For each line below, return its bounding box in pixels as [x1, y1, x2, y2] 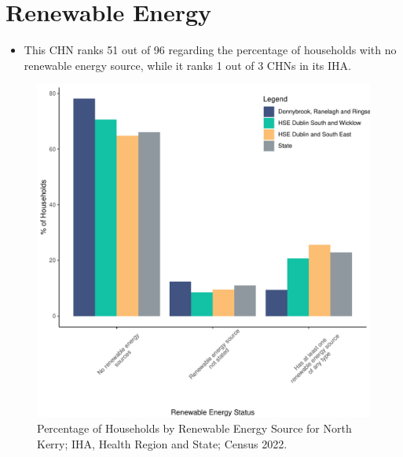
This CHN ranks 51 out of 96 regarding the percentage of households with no [24, 42, 397, 58]
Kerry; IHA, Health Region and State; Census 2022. [37, 435, 288, 452]
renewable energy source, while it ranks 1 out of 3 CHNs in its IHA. [24, 57, 351, 73]
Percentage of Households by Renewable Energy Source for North [37, 419, 352, 436]
